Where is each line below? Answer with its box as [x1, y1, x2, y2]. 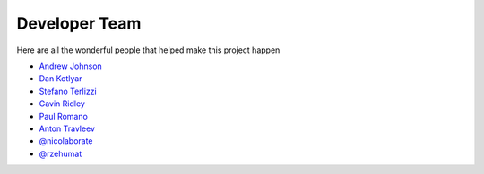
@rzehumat [39, 148, 82, 159]
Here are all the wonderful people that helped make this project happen [16, 45, 281, 55]
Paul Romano [39, 111, 89, 121]
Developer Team [16, 13, 142, 33]
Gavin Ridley [39, 98, 85, 109]
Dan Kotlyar [39, 73, 82, 84]
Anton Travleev [39, 123, 96, 134]
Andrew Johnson [39, 61, 102, 71]
